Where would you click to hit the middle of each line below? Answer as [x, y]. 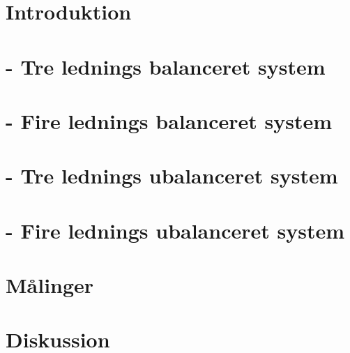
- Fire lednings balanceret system [169, 120]
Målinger [50, 285]
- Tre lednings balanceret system [166, 66]
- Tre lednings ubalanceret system [172, 175]
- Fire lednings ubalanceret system [175, 230]
